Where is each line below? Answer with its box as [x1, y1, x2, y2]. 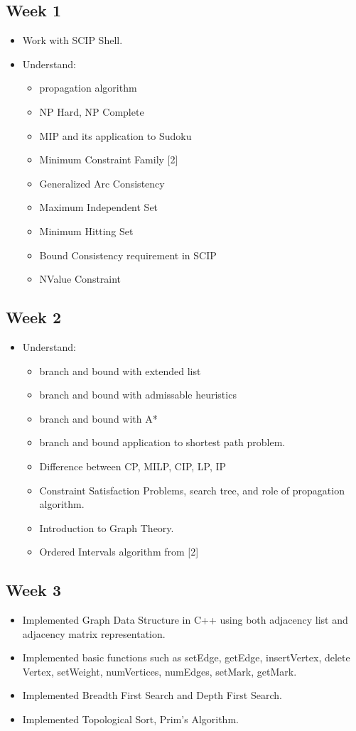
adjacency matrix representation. [22, 626, 166, 641]
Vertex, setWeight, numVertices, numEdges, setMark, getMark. [22, 664, 297, 678]
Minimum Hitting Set [39, 223, 134, 238]
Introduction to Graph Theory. [39, 520, 174, 535]
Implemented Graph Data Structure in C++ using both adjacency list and [22, 612, 348, 627]
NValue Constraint [39, 271, 122, 286]
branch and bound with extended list [39, 363, 201, 378]
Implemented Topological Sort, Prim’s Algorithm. [22, 712, 239, 727]
